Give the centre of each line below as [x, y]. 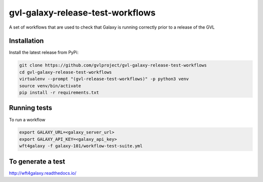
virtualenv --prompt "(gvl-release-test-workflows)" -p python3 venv [104, 79]
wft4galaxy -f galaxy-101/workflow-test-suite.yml [81, 146]
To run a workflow [27, 119]
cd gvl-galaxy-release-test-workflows [66, 72]
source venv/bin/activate [50, 86]
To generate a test [37, 161]
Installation [26, 41]
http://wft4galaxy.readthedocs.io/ [43, 173]
